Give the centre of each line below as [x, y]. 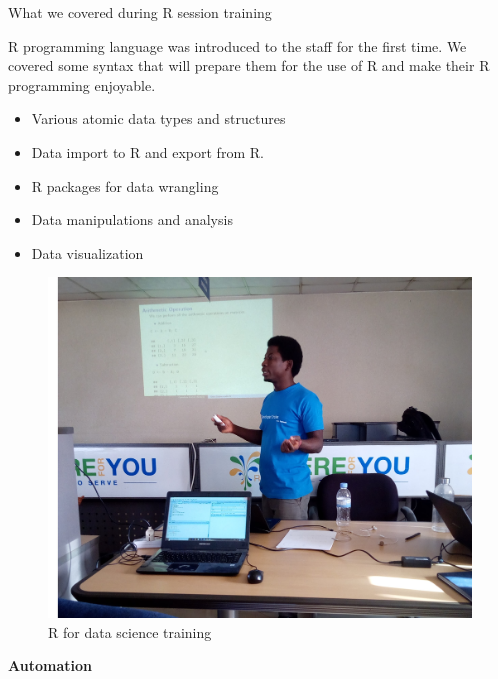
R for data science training [130, 631]
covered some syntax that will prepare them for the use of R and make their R [249, 65]
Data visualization [87, 252]
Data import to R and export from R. [147, 151]
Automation [50, 665]
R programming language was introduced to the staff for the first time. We [237, 45]
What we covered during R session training [140, 12]
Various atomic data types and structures [158, 118]
